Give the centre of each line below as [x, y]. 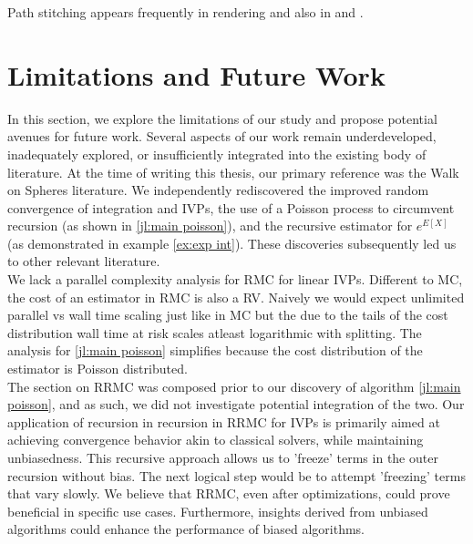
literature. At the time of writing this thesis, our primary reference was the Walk [233, 172]
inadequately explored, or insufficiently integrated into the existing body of [217, 154]
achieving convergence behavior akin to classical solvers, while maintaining [216, 440]
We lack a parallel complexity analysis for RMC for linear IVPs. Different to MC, [235, 279]
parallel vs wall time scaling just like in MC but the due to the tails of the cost [228, 315]
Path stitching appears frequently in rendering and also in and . [185, 12]
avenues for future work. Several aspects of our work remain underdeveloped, [222, 136]
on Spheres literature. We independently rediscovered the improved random [218, 190]
